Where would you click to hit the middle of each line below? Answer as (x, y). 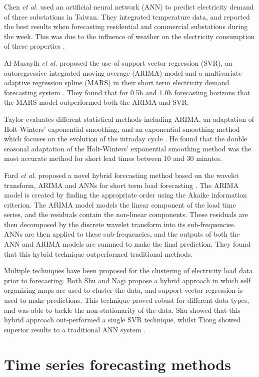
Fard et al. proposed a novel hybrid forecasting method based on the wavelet (121, 175)
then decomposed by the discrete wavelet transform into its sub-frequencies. (120, 224)
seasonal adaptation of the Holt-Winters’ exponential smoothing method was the (128, 148)
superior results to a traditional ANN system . (75, 329)
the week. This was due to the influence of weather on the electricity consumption (129, 36)
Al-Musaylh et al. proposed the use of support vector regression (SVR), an (118, 62)
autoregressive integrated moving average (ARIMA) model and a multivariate (123, 72)
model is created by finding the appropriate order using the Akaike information (125, 195)
